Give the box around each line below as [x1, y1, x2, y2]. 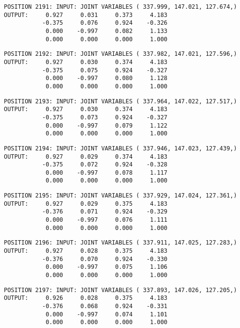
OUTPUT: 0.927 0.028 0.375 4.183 [4, 247, 168, 255]
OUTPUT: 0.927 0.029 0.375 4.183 [4, 200, 168, 207]
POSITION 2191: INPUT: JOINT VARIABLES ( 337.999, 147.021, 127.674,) [4, 3, 237, 10]
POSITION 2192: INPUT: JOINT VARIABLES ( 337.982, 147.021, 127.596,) [4, 50, 237, 58]
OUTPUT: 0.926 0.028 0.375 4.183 [4, 295, 168, 302]
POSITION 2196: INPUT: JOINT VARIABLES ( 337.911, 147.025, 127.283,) [4, 239, 237, 246]
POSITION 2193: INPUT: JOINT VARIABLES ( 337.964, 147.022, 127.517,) [4, 98, 237, 105]
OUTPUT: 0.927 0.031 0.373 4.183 [4, 11, 168, 18]
